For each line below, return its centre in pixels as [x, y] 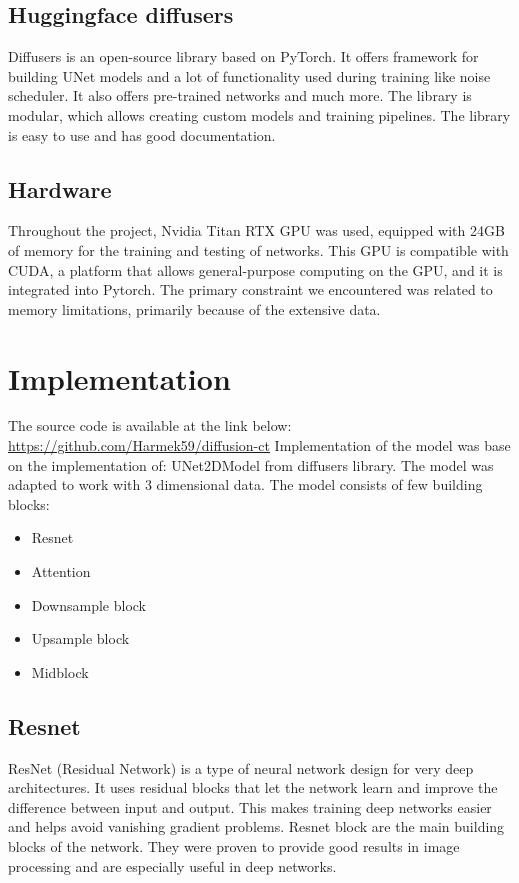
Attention [61, 571]
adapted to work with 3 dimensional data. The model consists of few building [245, 484]
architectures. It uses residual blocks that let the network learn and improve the [253, 787]
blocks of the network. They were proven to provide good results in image [234, 845]
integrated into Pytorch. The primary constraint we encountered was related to [250, 289]
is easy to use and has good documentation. [142, 134]
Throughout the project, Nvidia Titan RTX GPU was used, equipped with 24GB [256, 230]
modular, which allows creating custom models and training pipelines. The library [259, 114]
